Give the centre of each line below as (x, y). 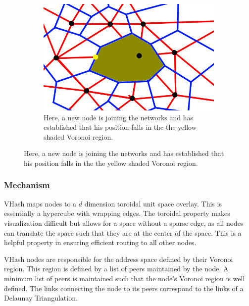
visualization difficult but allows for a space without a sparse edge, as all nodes (124, 223)
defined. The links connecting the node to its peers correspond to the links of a (124, 288)
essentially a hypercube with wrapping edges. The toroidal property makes (117, 213)
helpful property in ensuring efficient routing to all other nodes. (100, 242)
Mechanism (27, 185)
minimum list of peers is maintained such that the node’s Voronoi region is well (124, 278)
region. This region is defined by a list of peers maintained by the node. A (116, 269)
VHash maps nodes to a (40, 203)
